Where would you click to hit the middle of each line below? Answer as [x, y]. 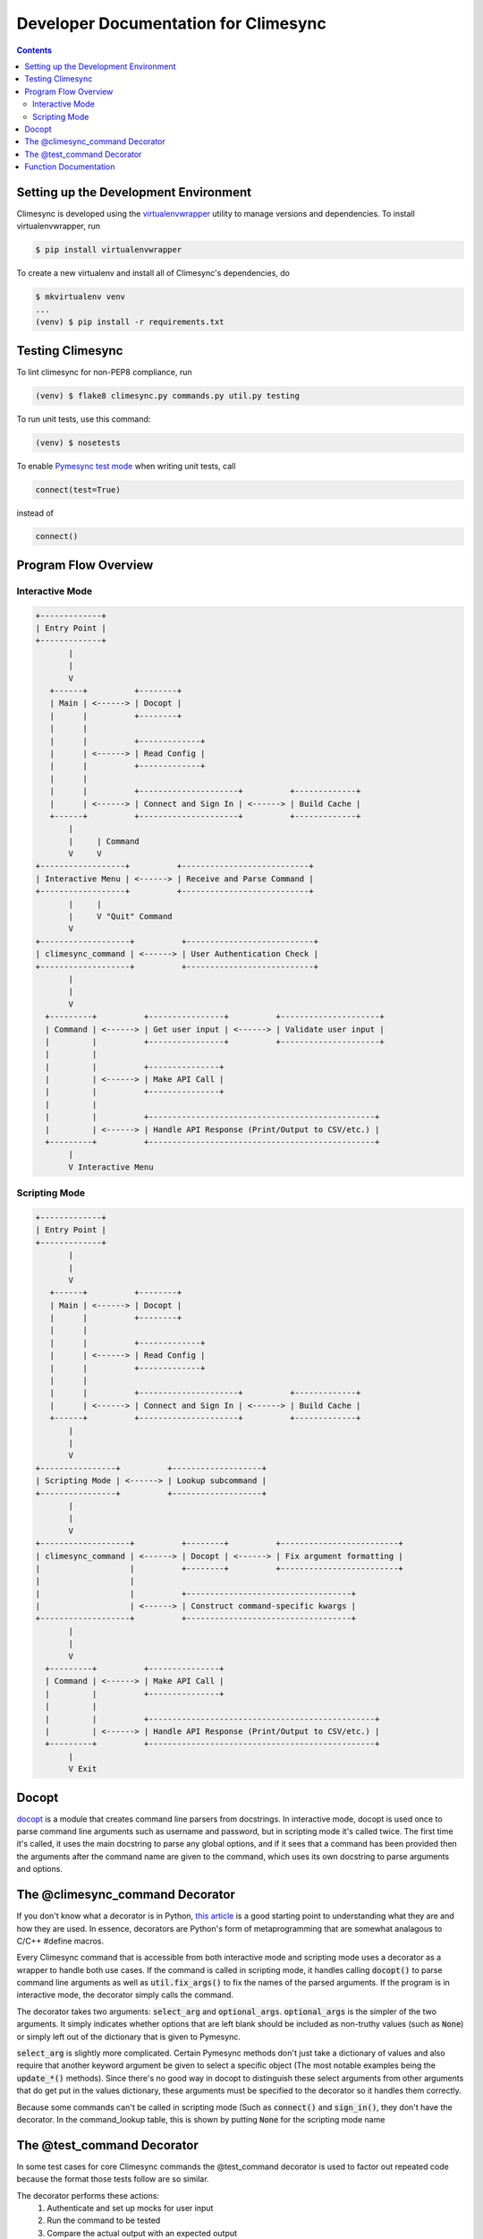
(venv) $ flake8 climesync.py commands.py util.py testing [167, 395]
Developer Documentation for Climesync [171, 23]
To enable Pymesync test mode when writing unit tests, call [126, 466]
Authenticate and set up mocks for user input [130, 2209]
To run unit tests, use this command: [84, 419]
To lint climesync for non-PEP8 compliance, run [104, 372]
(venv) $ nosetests [78, 442]
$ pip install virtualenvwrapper [109, 250]
